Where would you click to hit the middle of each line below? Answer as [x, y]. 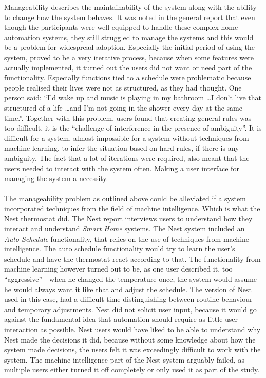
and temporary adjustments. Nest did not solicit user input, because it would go [130, 309]
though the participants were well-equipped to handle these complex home [121, 27]
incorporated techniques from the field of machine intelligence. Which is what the [132, 208]
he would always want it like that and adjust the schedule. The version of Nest [128, 289]
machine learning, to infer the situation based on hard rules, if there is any [122, 148]
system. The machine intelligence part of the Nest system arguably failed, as [124, 359]
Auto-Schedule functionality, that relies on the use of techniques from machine [127, 238]
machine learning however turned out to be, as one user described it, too [118, 269]
